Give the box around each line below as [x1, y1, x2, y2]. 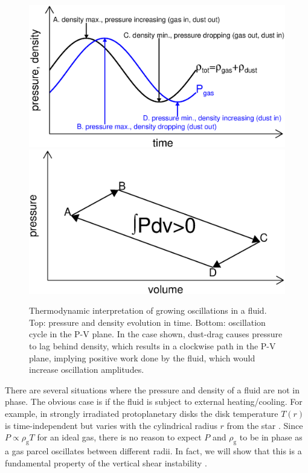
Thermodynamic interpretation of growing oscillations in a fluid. [29, 304, 267, 317]
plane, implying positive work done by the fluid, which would [29, 351, 255, 364]
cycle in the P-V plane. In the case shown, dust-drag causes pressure [29, 328, 283, 340]
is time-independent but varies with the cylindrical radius [5, 419, 217, 431]
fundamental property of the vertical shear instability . [5, 456, 207, 469]
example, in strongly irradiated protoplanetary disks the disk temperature [5, 407, 278, 420]
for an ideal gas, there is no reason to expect [37, 431, 202, 443]
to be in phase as [239, 431, 303, 443]
